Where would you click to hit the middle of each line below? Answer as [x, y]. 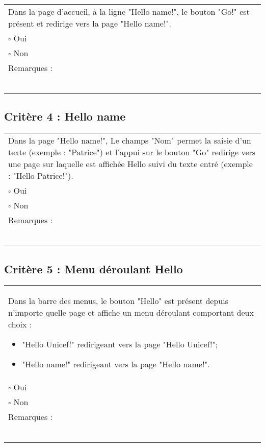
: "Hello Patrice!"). [41, 176]
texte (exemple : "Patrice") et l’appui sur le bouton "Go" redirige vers [132, 152]
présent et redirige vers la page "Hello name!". [90, 23]
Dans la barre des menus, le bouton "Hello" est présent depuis [118, 301]
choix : [20, 324]
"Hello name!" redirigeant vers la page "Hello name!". [116, 364]
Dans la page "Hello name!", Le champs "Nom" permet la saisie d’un [130, 140]
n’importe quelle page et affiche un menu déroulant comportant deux [131, 313]
